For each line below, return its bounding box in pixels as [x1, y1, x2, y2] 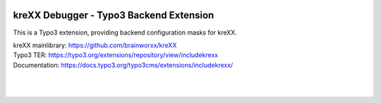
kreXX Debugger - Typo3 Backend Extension [13, 9, 214, 21]
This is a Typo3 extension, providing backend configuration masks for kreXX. [13, 28, 238, 37]
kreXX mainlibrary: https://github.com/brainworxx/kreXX [13, 41, 177, 49]
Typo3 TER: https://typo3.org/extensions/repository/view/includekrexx [13, 51, 219, 59]
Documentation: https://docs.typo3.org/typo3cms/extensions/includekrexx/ [13, 61, 234, 69]
